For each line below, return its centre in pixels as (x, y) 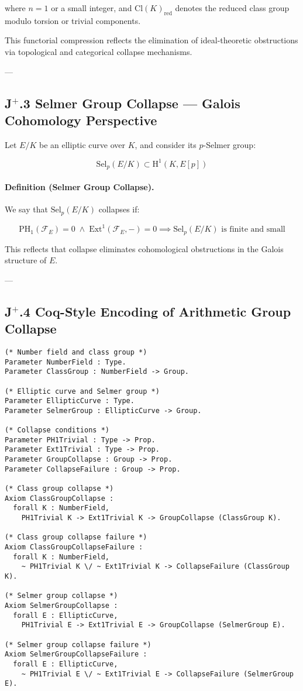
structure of (26, 260)
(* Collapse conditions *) (57, 430)
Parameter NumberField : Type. (66, 362)
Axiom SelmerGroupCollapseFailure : (76, 654)
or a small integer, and (92, 8)
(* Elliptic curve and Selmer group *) (82, 391)
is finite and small (253, 230)
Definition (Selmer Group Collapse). (80, 186)
